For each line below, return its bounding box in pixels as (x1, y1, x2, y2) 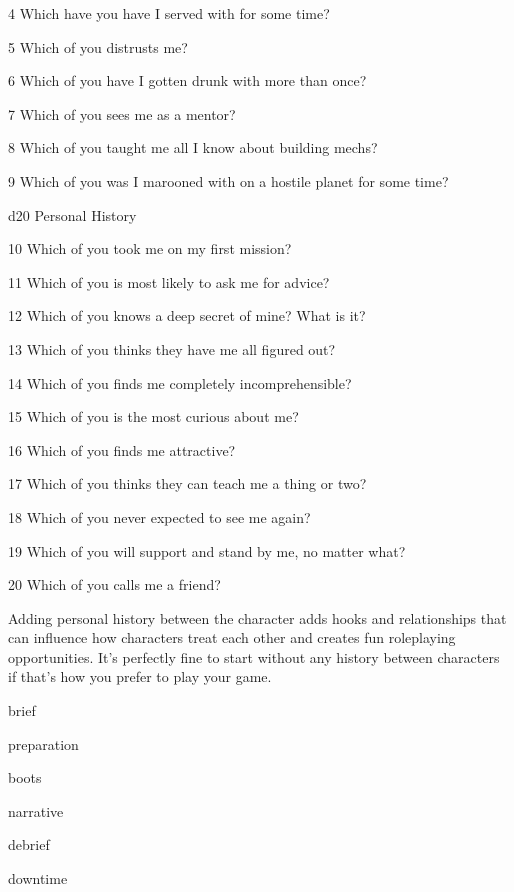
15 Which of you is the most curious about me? (8, 406, 299, 427)
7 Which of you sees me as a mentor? (8, 103, 236, 124)
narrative (8, 800, 64, 821)
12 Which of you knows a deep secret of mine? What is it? (8, 305, 366, 326)
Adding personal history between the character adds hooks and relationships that (8, 607, 507, 628)
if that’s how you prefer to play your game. (8, 666, 272, 687)
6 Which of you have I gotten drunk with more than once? (8, 70, 367, 91)
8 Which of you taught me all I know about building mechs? (8, 137, 378, 158)
